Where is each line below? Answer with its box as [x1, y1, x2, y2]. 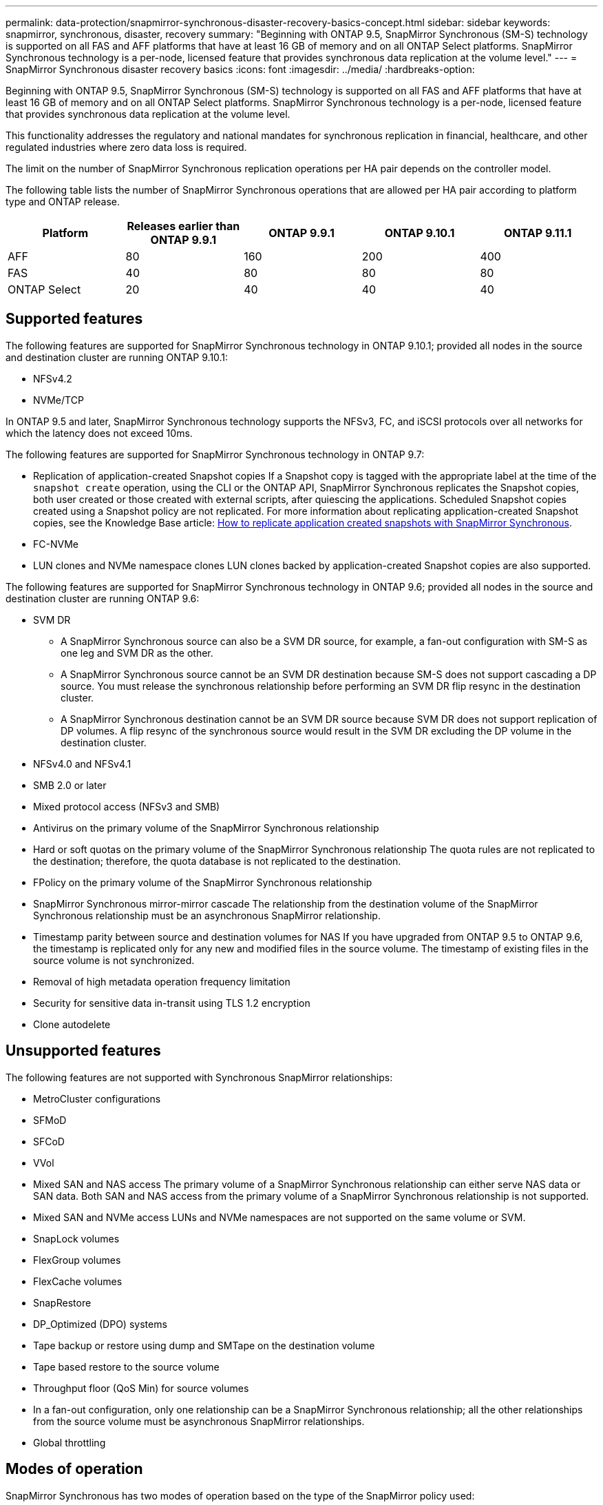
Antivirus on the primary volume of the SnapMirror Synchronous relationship [33, 821, 379, 834]
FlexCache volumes [33, 1275, 123, 1287]
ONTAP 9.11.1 [504, 226, 572, 240]
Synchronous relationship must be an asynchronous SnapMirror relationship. [33, 909, 381, 921]
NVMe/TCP [33, 393, 84, 406]
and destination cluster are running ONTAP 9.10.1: [6, 351, 229, 363]
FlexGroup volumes [33, 1253, 121, 1266]
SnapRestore [33, 1296, 92, 1309]
